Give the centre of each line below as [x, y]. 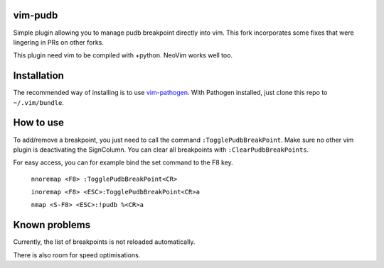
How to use [38, 123]
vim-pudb [36, 15]
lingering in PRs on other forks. [59, 42]
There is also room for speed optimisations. [77, 255]
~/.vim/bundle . [38, 102]
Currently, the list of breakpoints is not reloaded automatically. [104, 242]
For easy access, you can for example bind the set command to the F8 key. [123, 162]
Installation [38, 76]
